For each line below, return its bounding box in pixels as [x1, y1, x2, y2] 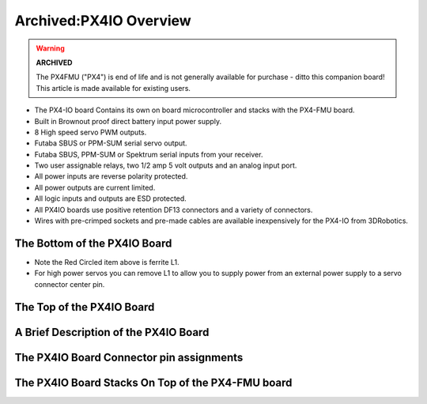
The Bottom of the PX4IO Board [14, 236, 172, 250]
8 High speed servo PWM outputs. [34, 127, 147, 137]
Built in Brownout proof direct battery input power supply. [34, 116, 221, 126]
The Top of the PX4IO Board [14, 300, 155, 314]
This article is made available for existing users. [36, 83, 191, 93]
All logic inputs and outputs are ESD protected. [34, 194, 187, 203]
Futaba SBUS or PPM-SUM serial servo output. [34, 138, 187, 148]
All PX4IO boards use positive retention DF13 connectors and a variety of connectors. [34, 205, 313, 214]
